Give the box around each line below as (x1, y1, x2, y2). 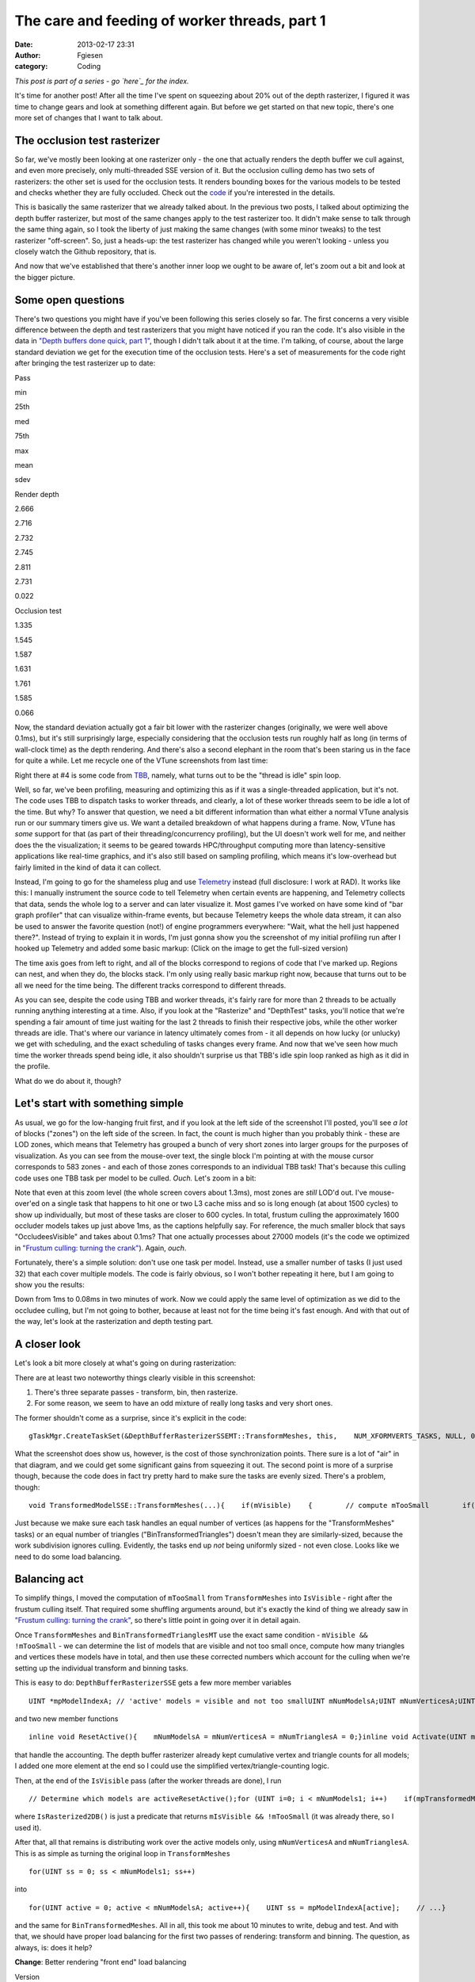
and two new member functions (14, 1714, 119, 1724)
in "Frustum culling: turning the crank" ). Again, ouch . (14, 1243, 187, 1253)
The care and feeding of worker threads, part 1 (14, 12, 326, 29)
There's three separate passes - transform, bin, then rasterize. (34, 1387, 238, 1397)
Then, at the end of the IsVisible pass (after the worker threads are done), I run (14, 1776, 282, 1785)
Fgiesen (77, 50, 103, 59)
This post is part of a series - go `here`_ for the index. (14, 76, 189, 86)
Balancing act (14, 1572, 84, 1586)
